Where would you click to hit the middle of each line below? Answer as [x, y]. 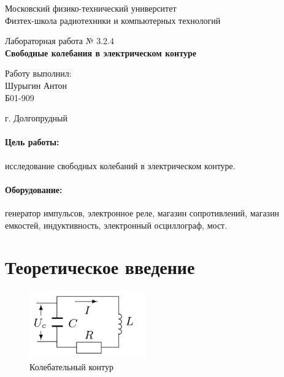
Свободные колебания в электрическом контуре [101, 52]
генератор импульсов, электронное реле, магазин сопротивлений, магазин [142, 212]
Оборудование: [34, 189]
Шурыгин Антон [36, 85]
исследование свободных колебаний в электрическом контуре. [120, 165]
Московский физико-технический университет [91, 8]
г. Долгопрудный [36, 118]
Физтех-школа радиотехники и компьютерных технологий [113, 20]
